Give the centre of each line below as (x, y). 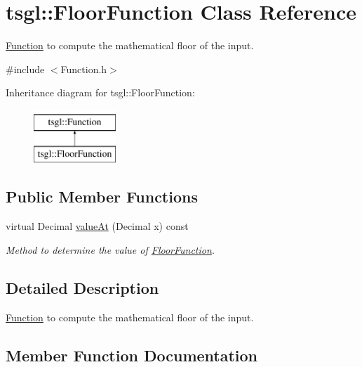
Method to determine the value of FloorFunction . (110, 249)
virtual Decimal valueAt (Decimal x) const (97, 226)
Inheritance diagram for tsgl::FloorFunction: (100, 92)
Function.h (84, 69)
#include (25, 69)
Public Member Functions (102, 197)
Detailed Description (82, 287)
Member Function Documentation (132, 355)
